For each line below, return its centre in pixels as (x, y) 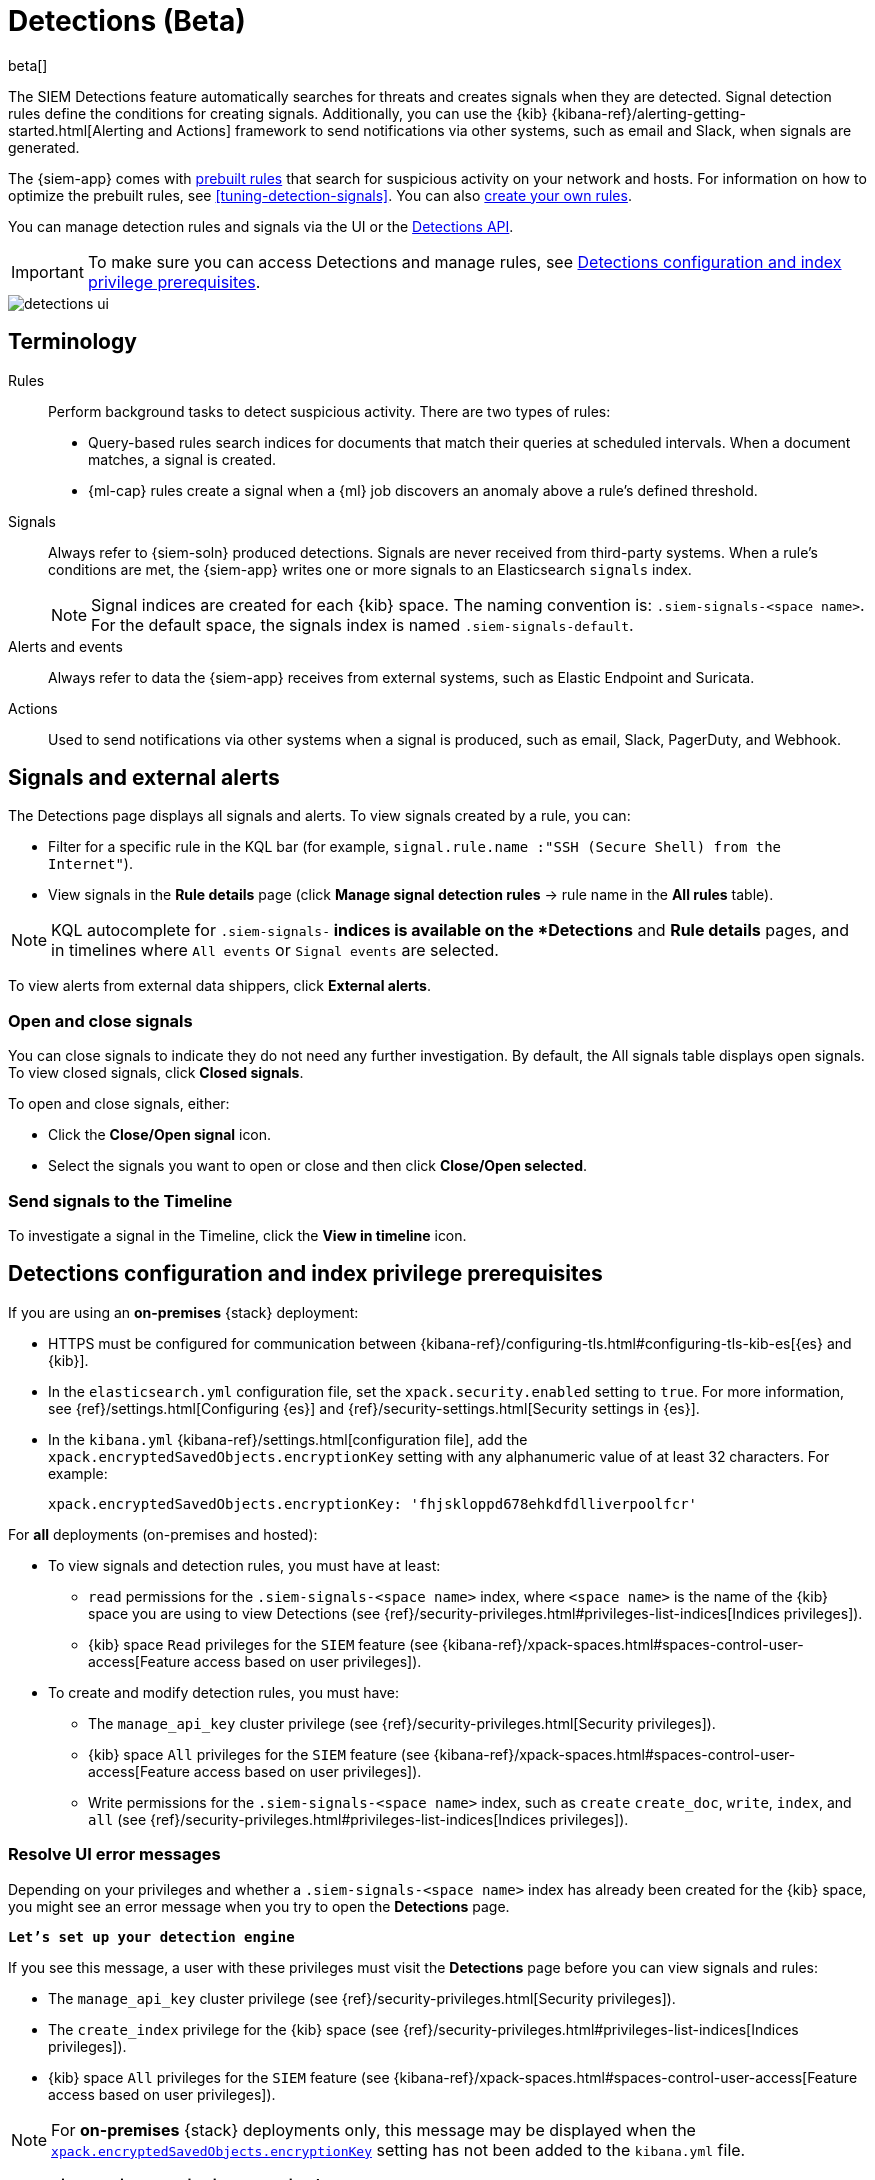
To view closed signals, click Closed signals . (156, 1073)
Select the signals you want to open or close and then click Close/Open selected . (318, 1166)
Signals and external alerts (144, 778)
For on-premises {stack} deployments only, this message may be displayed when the (373, 2129)
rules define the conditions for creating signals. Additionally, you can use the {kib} (278, 113)
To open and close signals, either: (119, 1104)
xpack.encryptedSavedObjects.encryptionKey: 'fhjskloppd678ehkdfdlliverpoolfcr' (373, 1503)
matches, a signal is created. (182, 459)
